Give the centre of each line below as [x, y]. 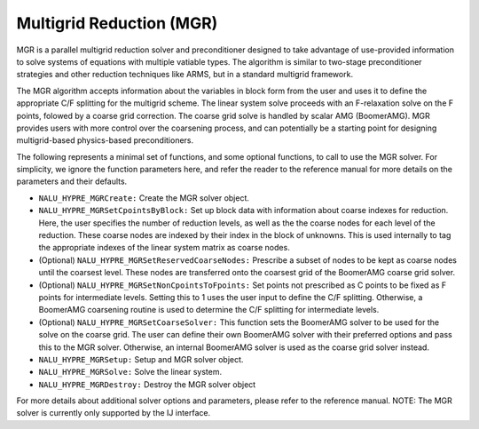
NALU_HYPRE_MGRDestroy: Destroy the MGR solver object [147, 384]
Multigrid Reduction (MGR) [117, 23]
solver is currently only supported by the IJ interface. [114, 413]
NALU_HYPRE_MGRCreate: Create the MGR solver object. [144, 198]
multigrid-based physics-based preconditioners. [105, 140]
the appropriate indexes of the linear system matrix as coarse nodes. [164, 248]
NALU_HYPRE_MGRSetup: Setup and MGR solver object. [141, 359]
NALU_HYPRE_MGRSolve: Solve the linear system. [130, 372]
